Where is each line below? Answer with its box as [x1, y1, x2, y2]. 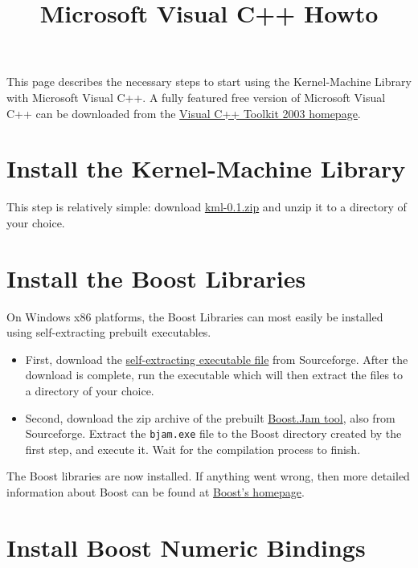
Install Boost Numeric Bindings [6, 530, 366, 563]
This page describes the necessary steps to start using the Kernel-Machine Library [6, 73, 412, 90]
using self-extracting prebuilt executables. [6, 324, 211, 341]
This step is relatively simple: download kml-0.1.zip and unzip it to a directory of [6, 198, 407, 215]
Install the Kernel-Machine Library [6, 152, 406, 185]
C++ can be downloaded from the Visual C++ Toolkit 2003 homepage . [6, 104, 361, 121]
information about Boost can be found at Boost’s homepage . [6, 484, 305, 500]
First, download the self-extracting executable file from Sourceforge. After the [25, 350, 408, 367]
